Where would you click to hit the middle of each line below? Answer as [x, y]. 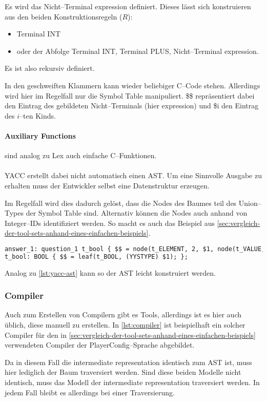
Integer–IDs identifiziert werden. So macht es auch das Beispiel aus [110, 223]
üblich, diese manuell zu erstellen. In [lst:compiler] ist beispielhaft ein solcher [125, 325]
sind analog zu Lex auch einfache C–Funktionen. [81, 155]
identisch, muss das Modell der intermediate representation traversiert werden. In [132, 382]
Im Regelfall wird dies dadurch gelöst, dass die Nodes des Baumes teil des [121, 203]
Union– [250, 203]
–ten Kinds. [38, 115]
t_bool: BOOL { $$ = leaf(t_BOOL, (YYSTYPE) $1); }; [96, 256]
